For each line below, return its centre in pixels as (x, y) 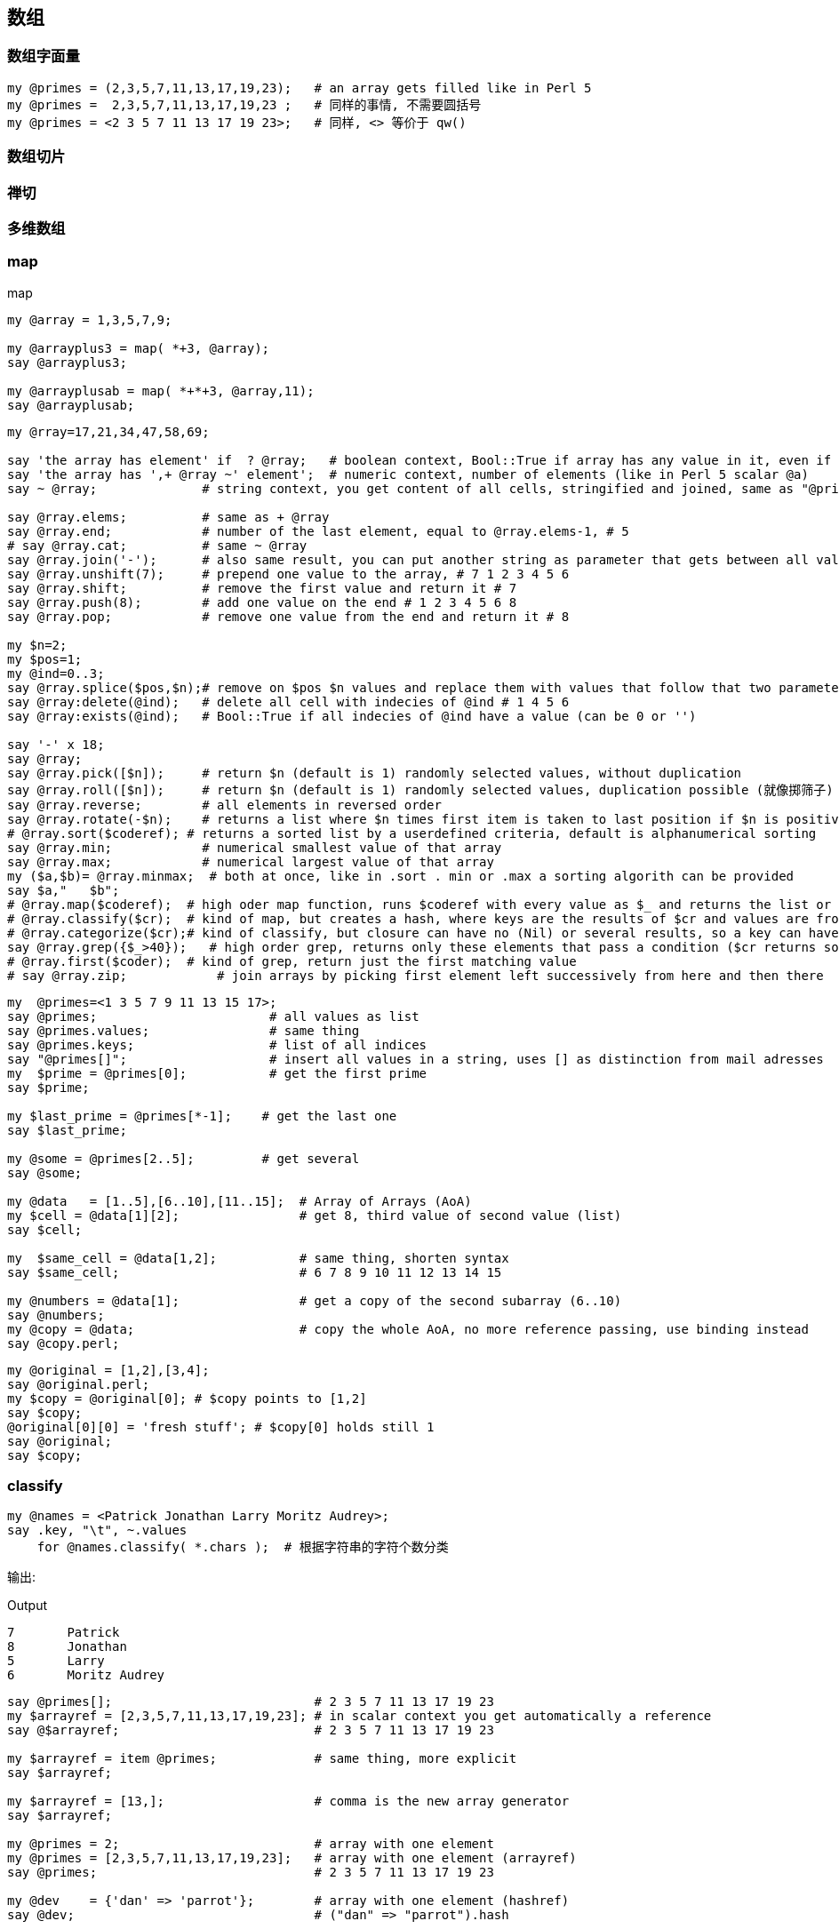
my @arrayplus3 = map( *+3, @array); (139, 348)
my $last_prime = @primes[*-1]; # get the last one (202, 1116)
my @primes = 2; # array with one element (251, 1844)
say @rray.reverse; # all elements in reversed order (224, 805)
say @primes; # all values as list (213, 1016)
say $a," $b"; (64, 890)
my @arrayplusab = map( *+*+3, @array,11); (161, 391)
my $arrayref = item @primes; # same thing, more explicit (262, 1759)
